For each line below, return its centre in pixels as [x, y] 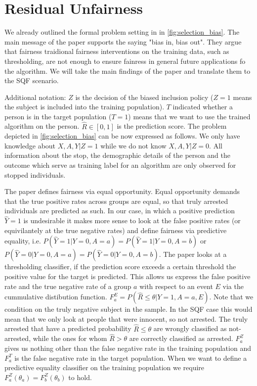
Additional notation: [35, 97]
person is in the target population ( [58, 116]
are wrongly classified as [190, 328]
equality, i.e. [23, 241]
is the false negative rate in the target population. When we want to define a [131, 358]
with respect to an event [176, 286]
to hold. [80, 377]
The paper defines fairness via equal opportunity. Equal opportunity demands [122, 191]
